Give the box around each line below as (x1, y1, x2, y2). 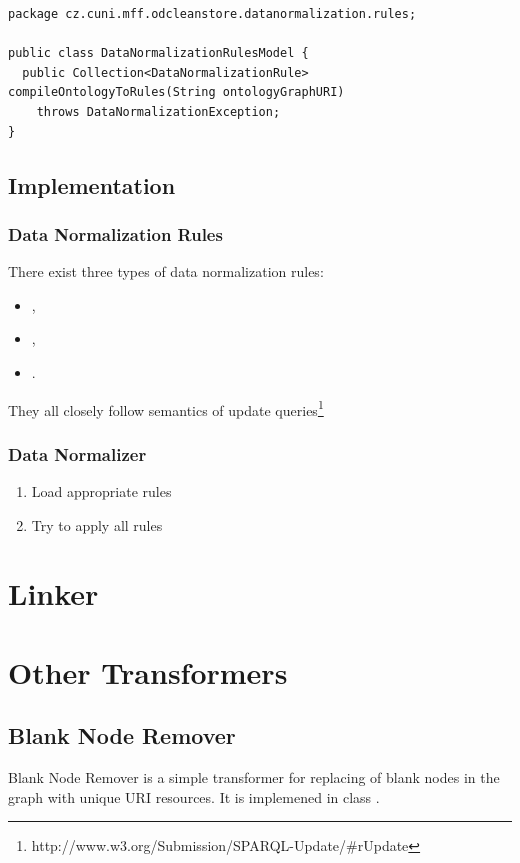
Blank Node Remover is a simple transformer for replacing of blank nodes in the (8, 767, 500, 788)
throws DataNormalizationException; (36, 104, 281, 119)
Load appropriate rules (31, 481, 172, 501)
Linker (8, 573, 99, 614)
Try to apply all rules (31, 514, 163, 535)
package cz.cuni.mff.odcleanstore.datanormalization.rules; (8, 7, 417, 21)
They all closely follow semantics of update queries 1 (8, 396, 324, 420)
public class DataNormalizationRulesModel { (8, 46, 309, 61)
